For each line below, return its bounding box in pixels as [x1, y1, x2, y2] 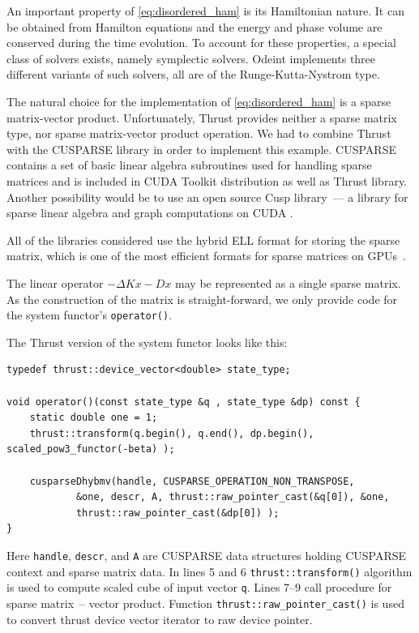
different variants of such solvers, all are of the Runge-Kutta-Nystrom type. [6, 66, 380, 83]
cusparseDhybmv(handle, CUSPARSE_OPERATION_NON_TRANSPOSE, [29, 475, 355, 487]
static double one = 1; [29, 412, 158, 424]
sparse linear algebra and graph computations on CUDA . [6, 204, 293, 221]
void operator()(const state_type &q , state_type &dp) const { [6, 396, 361, 408]
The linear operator [6, 274, 104, 291]
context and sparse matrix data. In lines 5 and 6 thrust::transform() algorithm [6, 562, 413, 580]
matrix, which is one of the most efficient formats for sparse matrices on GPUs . [6, 247, 406, 264]
